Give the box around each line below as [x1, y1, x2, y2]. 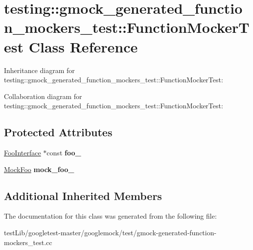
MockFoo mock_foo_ [4, 164, 74, 174]
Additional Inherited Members [4, 188, 162, 203]
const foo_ [46, 148, 81, 158]
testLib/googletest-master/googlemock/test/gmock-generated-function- [4, 227, 217, 238]
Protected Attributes [4, 125, 113, 140]
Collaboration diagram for [4, 91, 82, 101]
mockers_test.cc [4, 237, 52, 247]
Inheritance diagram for [4, 65, 75, 75]
